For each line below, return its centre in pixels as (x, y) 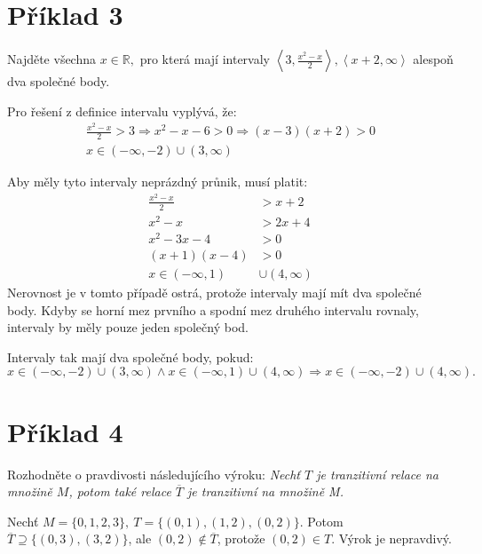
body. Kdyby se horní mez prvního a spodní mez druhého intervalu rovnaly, (213, 309)
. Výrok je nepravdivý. (391, 538)
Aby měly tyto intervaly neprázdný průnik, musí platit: (158, 182)
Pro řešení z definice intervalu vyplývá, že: (122, 111)
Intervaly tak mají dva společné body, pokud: (130, 356)
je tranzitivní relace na (378, 474)
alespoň (433, 59)
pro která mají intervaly (205, 59)
